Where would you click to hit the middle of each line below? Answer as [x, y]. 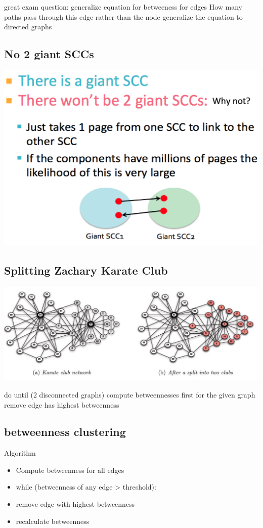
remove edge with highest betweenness [75, 504]
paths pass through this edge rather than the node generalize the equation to [123, 16]
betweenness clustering [65, 432]
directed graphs [28, 27]
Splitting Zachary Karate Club [86, 270]
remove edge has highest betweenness [62, 404]
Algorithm [20, 453]
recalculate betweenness [53, 521]
